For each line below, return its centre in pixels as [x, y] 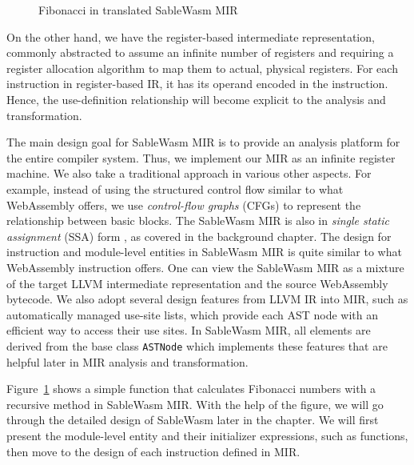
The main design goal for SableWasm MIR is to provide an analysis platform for [203, 142]
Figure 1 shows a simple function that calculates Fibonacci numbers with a [191, 389]
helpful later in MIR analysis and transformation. [127, 361]
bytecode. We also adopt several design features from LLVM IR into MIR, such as [207, 299]
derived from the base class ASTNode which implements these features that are [197, 345]
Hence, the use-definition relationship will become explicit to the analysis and [196, 99]
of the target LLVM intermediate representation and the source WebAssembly [197, 283]
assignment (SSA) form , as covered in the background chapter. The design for [199, 236]
